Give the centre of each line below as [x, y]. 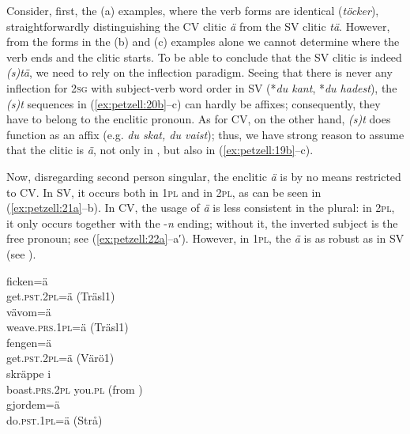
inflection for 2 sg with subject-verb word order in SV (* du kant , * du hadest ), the [202, 87]
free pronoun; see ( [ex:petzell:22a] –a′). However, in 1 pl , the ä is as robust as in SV [205, 238]
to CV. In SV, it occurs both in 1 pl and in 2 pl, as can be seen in [164, 192]
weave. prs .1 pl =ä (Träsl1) [68, 327]
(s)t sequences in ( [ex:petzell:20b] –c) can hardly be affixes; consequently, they [194, 103]
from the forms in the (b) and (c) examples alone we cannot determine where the [203, 42]
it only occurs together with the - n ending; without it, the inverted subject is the [202, 223]
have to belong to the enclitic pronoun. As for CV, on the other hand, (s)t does [199, 119]
